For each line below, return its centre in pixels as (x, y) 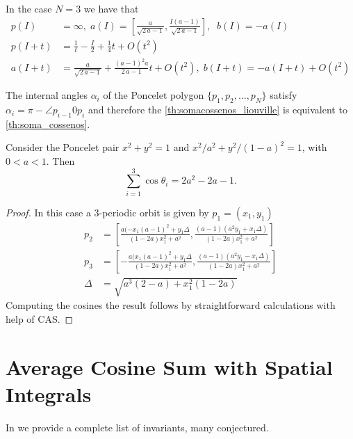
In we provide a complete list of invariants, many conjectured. (137, 427)
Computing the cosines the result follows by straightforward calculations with (171, 305)
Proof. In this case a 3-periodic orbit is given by (107, 212)
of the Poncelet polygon (154, 95)
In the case (29, 8)
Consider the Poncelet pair (63, 147)
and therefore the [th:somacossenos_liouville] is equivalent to (217, 110)
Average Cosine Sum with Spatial (169, 366)
